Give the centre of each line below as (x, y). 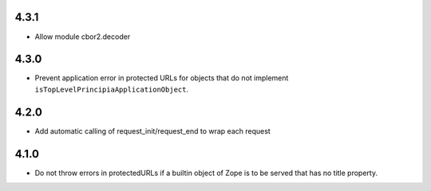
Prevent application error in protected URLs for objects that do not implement (162, 78)
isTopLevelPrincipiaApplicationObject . (112, 89)
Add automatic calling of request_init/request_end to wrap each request (152, 131)
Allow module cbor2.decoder (83, 37)
